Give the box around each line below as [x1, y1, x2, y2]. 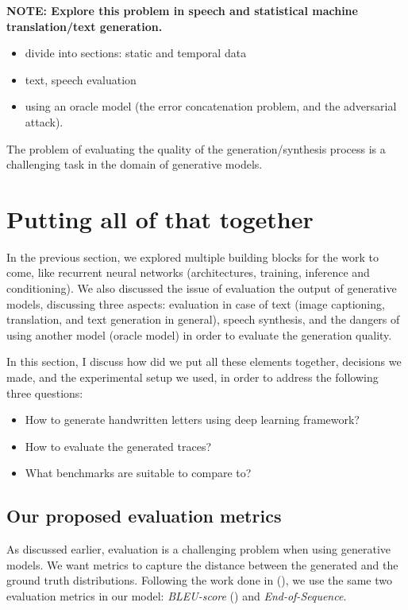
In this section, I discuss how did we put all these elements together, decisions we [6, 353, 402, 370]
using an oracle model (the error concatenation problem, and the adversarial [25, 98, 397, 115]
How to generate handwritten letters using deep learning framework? [25, 411, 360, 428]
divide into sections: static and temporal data [25, 45, 247, 61]
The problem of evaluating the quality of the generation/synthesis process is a [6, 140, 386, 157]
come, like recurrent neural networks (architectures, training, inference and [6, 264, 370, 281]
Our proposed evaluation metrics [6, 503, 282, 528]
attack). [25, 113, 64, 130]
